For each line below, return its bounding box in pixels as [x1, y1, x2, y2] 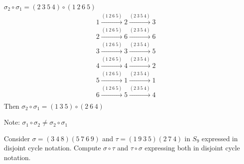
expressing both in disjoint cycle [144, 143, 240, 153]
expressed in [201, 133, 238, 143]
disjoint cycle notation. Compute [4, 143, 101, 153]
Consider [4, 133, 30, 143]
